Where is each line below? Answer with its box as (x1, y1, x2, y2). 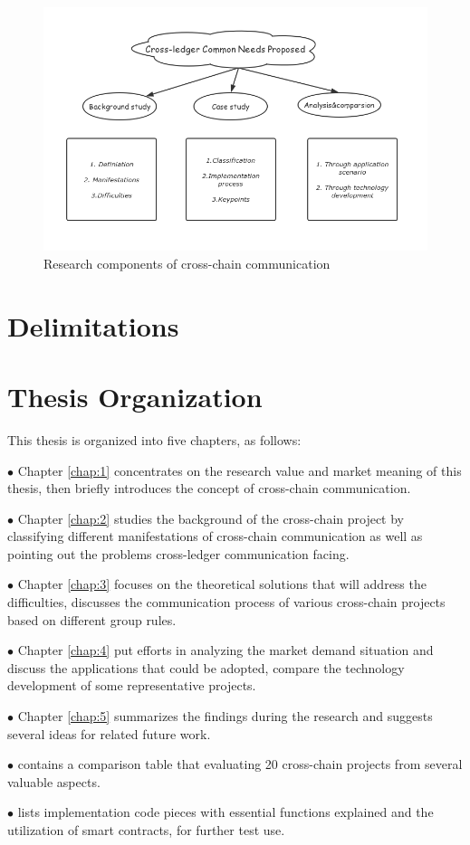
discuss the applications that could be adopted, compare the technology (7, 658, 405, 677)
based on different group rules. (7, 610, 177, 629)
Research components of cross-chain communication (43, 253, 331, 272)
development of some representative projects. (7, 676, 256, 695)
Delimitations (7, 307, 179, 344)
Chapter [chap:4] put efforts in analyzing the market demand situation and (17, 641, 434, 660)
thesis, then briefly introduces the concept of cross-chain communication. (7, 479, 411, 498)
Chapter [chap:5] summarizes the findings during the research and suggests (17, 707, 433, 726)
